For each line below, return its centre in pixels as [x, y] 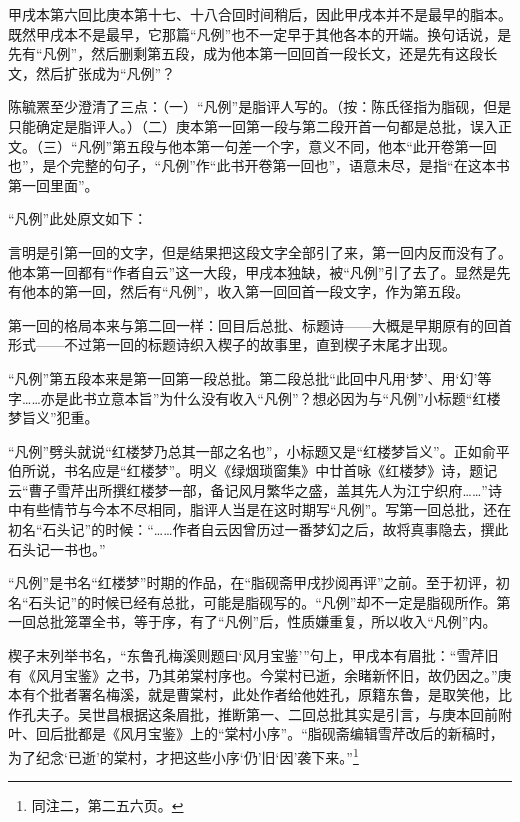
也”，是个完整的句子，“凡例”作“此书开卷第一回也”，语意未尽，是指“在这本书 [259, 165]
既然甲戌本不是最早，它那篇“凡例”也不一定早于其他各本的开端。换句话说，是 [260, 33]
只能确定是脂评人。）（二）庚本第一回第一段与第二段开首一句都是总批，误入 [253, 125]
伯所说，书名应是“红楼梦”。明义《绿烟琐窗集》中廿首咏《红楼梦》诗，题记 [253, 470]
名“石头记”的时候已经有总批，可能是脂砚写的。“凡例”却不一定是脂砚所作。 [252, 601]
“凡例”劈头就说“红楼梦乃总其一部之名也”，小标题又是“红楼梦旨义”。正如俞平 [259, 450]
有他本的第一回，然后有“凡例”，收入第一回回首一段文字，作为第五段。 [239, 291]
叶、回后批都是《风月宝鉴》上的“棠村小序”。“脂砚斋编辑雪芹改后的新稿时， [256, 733]
